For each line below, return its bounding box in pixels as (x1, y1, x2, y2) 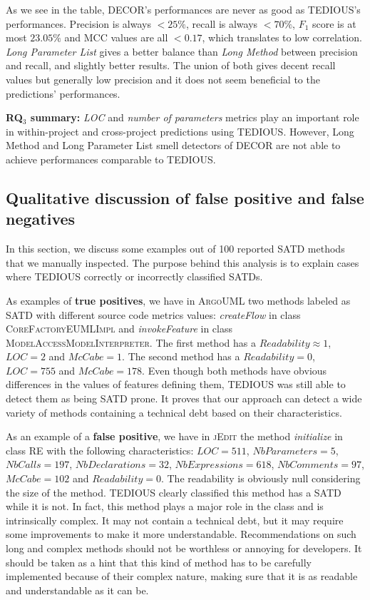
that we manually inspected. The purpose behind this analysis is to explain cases (6, 255, 359, 270)
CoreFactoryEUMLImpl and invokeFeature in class (6, 321, 233, 336)
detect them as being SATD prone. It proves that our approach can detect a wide (6, 391, 362, 406)
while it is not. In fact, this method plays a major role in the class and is (6, 499, 324, 514)
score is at (312, 16, 356, 31)
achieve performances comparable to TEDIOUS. (6, 151, 216, 166)
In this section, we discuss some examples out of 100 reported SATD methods (6, 241, 345, 256)
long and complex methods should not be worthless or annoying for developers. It (6, 541, 362, 555)
